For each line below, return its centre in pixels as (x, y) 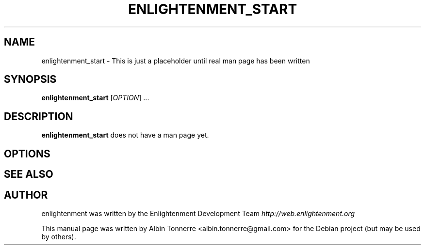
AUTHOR (26, 195)
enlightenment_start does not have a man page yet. (125, 135)
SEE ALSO (29, 174)
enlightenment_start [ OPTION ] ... (95, 98)
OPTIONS (27, 154)
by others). (59, 236)
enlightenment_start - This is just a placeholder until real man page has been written (176, 61)
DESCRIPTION (39, 116)
